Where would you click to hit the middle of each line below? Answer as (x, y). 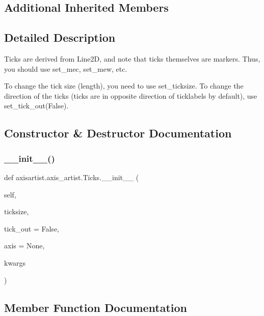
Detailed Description (60, 37)
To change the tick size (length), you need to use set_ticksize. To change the (124, 86)
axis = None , (24, 246)
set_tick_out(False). (36, 106)
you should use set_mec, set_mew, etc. (66, 68)
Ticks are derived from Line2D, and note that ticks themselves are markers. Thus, (132, 58)
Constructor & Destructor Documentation (118, 133)
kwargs (15, 262)
